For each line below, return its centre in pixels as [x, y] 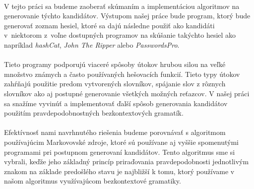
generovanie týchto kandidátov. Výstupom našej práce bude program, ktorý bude [127, 16]
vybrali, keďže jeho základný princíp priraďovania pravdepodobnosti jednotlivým [127, 161]
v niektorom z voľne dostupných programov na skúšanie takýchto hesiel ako [120, 35]
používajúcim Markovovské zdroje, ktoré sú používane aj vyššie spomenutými [122, 142]
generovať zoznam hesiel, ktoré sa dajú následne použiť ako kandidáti [109, 25]
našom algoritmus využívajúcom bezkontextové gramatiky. [93, 181]
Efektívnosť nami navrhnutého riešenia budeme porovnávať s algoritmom [115, 132]
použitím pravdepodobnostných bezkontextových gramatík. [94, 113]
